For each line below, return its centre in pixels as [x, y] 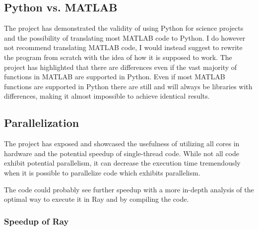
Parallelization [42, 123]
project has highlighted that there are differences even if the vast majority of [121, 67]
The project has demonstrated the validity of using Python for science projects [124, 28]
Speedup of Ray [36, 221]
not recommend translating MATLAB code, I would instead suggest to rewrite [123, 47]
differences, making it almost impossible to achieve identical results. [107, 96]
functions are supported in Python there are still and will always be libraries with [128, 86]
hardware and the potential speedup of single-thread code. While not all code [122, 153]
